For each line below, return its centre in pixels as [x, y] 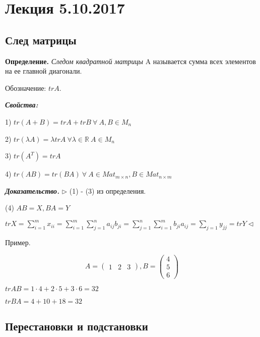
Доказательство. [32, 190]
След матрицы [41, 40]
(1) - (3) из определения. [108, 190]
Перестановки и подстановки [77, 326]
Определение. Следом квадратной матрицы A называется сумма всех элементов [131, 61]
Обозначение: [26, 88]
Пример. [18, 242]
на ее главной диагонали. [44, 71]
